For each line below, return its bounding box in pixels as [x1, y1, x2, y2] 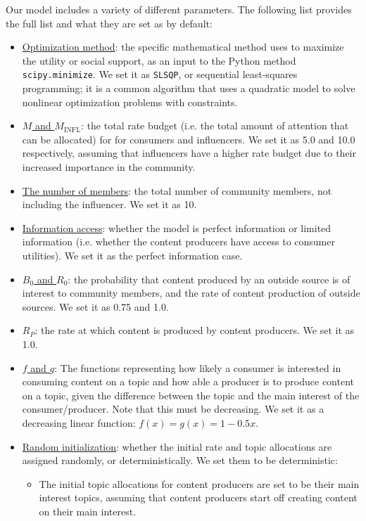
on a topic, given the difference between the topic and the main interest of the [22, 387, 360, 402]
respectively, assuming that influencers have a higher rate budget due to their [22, 146, 356, 160]
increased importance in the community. [22, 160, 196, 174]
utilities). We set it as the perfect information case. [22, 247, 243, 262]
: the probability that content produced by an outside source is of [68, 271, 351, 286]
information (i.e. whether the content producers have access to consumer [22, 234, 335, 249]
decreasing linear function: [22, 415, 136, 430]
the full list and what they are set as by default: [6, 15, 213, 30]
